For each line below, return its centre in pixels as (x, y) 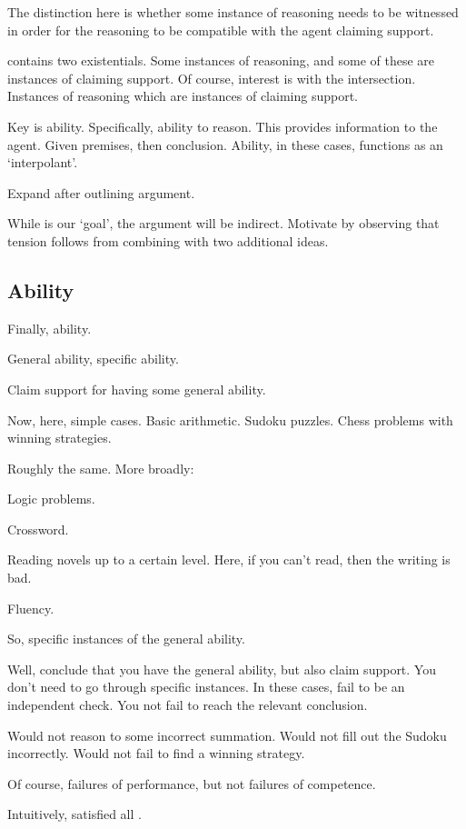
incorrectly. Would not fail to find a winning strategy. (156, 753)
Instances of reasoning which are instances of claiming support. (183, 96)
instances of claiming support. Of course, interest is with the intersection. (212, 78)
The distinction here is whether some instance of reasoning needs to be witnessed (233, 12)
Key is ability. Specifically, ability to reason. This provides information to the (223, 126)
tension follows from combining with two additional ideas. (168, 240)
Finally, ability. (50, 328)
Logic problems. (51, 499)
